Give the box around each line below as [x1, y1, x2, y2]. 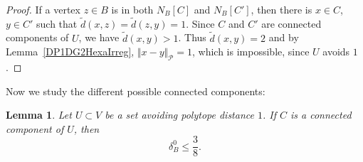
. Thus [178, 30, 206, 45]
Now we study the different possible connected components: [6, 83, 265, 98]
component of [6, 121, 64, 136]
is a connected [290, 107, 352, 122]
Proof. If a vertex [6, 2, 80, 16]
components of [6, 30, 69, 45]
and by [268, 30, 299, 45]
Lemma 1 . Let [6, 107, 72, 122]
